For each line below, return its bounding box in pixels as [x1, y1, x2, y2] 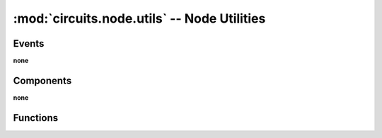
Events [13, 38, 45, 50]
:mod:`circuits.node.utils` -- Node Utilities [13, 11, 266, 26]
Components [13, 74, 72, 86]
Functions [13, 112, 59, 124]
